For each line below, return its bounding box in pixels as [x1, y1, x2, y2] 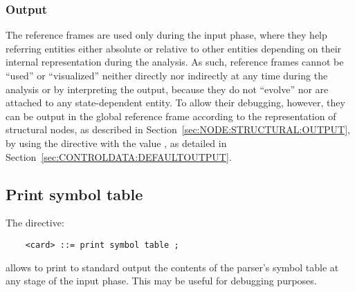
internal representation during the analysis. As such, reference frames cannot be [6, 55, 344, 69]
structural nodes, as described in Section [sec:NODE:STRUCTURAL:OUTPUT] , [6, 122, 350, 137]
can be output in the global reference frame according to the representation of [6, 108, 336, 123]
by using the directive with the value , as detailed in [6, 135, 227, 150]
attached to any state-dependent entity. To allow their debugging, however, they [6, 95, 345, 110]
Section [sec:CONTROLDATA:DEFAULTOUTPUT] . [6, 149, 232, 164]
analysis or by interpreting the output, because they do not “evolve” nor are [6, 81, 329, 96]
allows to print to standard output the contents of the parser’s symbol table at [6, 260, 339, 274]
